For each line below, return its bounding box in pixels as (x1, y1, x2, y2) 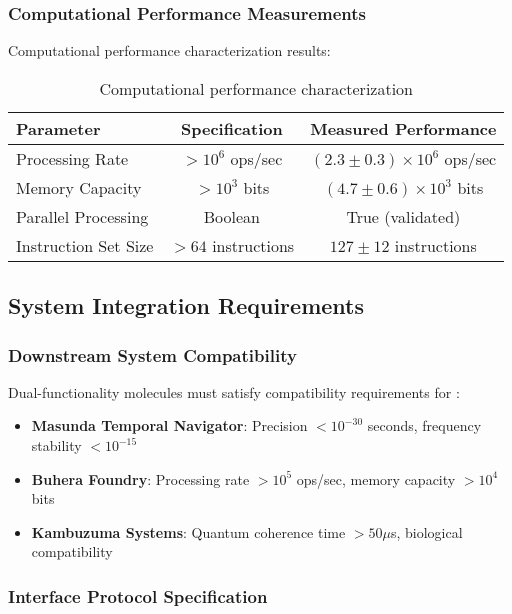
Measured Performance (310, 116, 497, 140)
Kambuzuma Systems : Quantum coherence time (31, 521, 346, 542)
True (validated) (346, 204, 461, 228)
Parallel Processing (16, 204, 149, 228)
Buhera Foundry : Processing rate (31, 468, 250, 489)
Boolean (203, 204, 260, 228)
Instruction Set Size (16, 233, 154, 257)
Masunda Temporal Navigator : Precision (31, 415, 308, 436)
